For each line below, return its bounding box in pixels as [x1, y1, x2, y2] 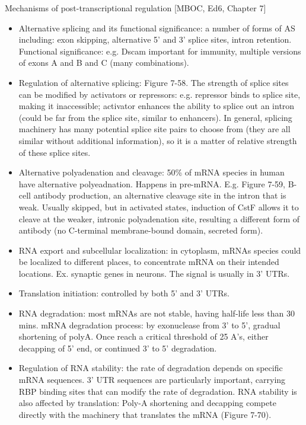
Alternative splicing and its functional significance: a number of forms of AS [18, 21, 295, 34]
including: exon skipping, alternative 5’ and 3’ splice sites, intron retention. [18, 33, 292, 46]
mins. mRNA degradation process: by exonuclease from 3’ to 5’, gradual [18, 318, 280, 331]
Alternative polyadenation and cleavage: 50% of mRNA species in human [18, 166, 285, 178]
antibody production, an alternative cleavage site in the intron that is [33, 189, 286, 202]
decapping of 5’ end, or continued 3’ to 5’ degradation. [18, 341, 217, 354]
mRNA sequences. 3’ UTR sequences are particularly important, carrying [18, 373, 286, 386]
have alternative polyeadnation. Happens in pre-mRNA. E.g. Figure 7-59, [18, 177, 285, 190]
